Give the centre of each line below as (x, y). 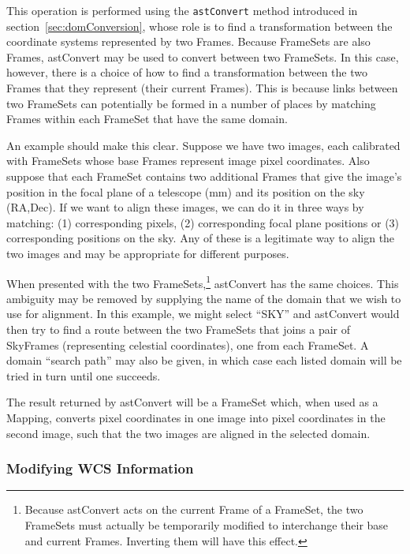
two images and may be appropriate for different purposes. (148, 253)
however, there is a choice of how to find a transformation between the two (187, 72)
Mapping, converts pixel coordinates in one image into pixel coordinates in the (196, 417)
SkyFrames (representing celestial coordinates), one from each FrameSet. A (188, 344)
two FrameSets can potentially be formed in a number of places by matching (191, 103)
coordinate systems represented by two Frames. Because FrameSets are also (188, 41)
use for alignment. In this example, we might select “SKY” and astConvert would (203, 314)
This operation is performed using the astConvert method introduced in (182, 10)
